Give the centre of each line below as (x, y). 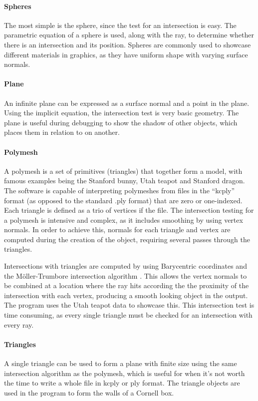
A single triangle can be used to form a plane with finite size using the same (121, 363)
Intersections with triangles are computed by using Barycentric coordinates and (126, 266)
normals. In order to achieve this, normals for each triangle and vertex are (117, 229)
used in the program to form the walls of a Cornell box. (89, 392)
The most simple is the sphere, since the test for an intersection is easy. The (120, 25)
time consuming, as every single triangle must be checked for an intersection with (128, 315)
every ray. (19, 324)
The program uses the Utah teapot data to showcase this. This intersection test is (129, 305)
